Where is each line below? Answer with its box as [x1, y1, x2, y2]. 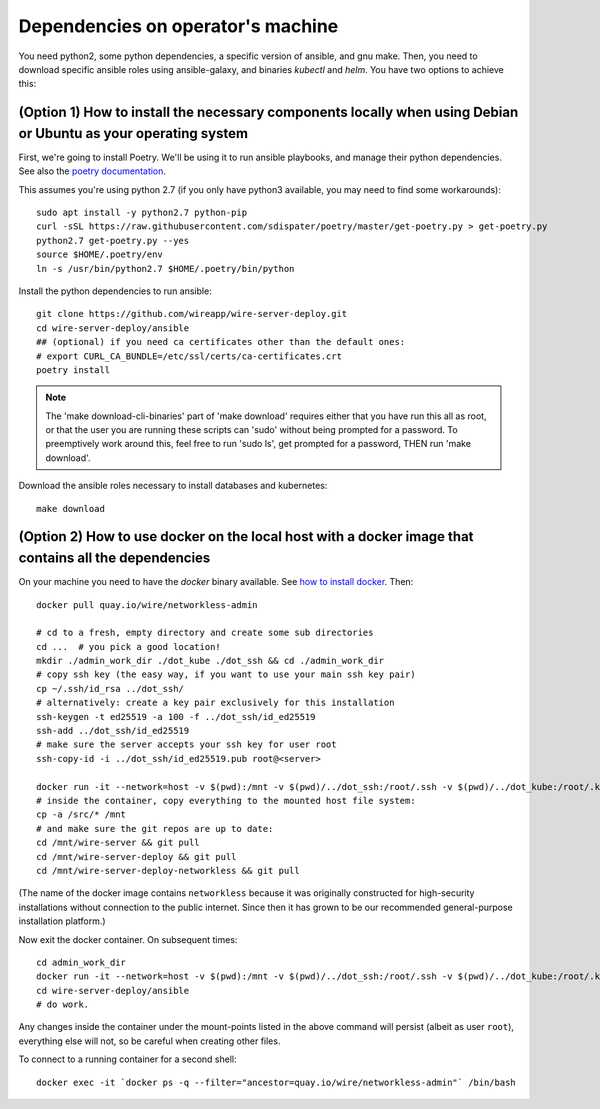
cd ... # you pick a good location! [36, 641, 222, 652]
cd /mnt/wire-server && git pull [36, 837, 200, 849]
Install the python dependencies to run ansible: [18, 285, 212, 297]
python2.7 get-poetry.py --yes [36, 235, 190, 246]
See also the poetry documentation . [18, 165, 167, 177]
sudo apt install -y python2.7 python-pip [36, 207, 248, 218]
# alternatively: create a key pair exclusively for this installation [36, 697, 395, 709]
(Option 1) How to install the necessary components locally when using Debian [18, 104, 519, 121]
